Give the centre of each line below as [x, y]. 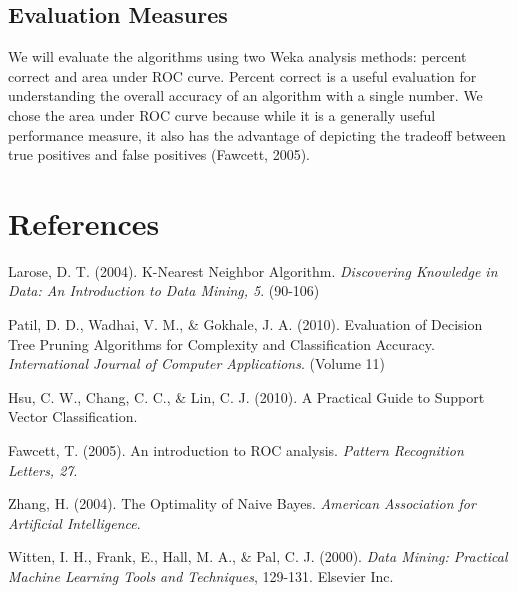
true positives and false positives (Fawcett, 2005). [159, 154]
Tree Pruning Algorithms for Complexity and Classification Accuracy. [221, 343]
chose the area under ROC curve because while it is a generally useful [222, 114]
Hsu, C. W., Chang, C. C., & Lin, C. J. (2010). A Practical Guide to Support [246, 396]
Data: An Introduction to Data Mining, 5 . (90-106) [164, 290]
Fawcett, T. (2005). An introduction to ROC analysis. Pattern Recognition [236, 450]
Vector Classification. [73, 416]
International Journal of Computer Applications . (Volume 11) [196, 363]
